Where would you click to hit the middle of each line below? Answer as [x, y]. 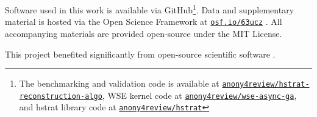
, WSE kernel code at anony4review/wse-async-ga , [199, 95]
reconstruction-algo [61, 96]
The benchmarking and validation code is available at [119, 83]
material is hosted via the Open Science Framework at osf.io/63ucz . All [144, 22]
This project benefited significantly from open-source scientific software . [140, 54]
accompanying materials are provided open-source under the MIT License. [144, 33]
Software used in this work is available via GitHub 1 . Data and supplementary [150, 9]
